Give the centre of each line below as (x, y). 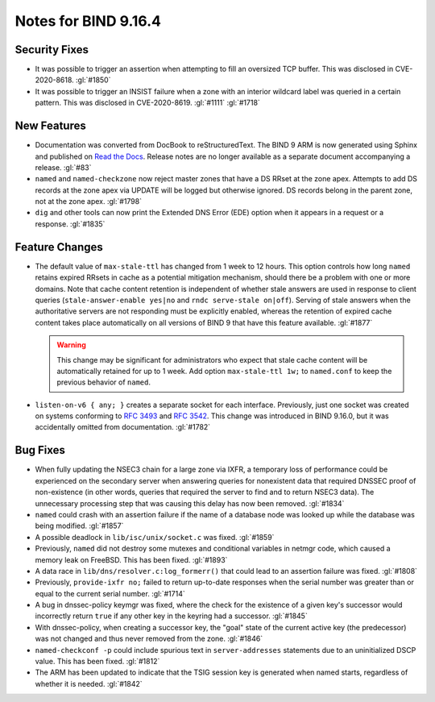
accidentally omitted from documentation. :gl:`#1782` (123, 427)
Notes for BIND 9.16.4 (88, 21)
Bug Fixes (40, 450)
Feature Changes (59, 247)
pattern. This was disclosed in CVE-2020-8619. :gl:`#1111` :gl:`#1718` (148, 103)
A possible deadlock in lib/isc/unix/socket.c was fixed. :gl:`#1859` (155, 537)
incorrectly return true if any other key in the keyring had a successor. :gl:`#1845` (171, 616)
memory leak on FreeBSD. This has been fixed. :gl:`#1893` (131, 559)
